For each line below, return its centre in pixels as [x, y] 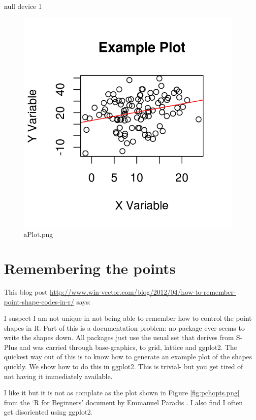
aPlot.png [38, 234]
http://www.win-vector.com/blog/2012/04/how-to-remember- [143, 291]
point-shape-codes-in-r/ [39, 301]
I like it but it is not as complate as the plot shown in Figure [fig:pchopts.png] [122, 393]
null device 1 [23, 6]
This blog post [26, 291]
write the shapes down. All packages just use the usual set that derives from [119, 337]
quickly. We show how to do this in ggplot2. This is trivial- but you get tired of [124, 366]
